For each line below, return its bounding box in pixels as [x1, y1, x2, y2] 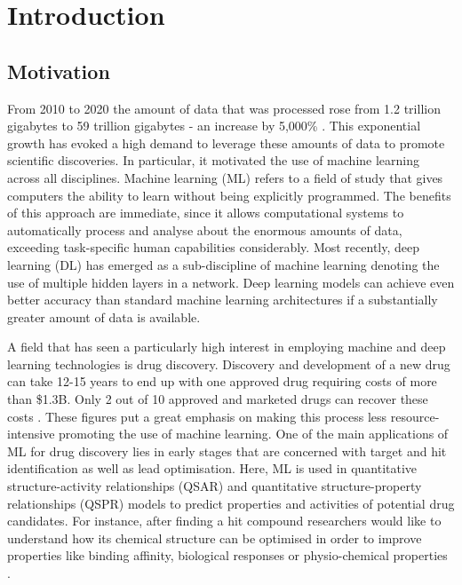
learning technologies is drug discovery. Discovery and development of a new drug [7, 354, 450, 373]
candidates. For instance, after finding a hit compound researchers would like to [7, 511, 442, 530]
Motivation [7, 57, 110, 84]
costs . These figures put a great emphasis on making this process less [7, 407, 387, 425]
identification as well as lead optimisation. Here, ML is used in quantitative [7, 459, 418, 478]
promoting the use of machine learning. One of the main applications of [59, 424, 449, 443]
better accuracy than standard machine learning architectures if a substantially [7, 290, 438, 309]
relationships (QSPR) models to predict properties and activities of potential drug [7, 494, 455, 512]
